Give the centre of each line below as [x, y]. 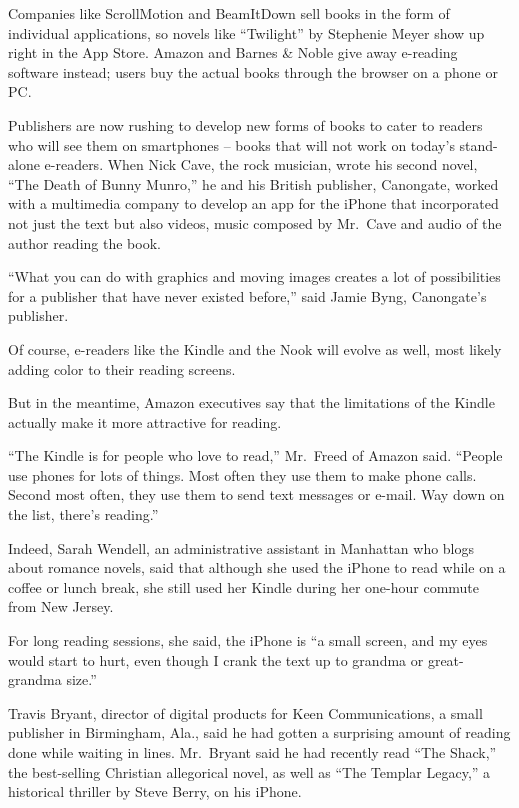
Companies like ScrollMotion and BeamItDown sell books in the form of [229, 13]
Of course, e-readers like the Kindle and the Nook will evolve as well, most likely [255, 348]
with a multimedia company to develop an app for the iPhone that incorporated [253, 203]
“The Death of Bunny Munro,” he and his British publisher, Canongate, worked [253, 183]
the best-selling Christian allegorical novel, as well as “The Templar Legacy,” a [249, 771]
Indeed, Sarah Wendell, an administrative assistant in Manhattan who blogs [241, 547]
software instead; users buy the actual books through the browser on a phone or [253, 71]
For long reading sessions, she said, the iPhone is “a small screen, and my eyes [248, 640]
